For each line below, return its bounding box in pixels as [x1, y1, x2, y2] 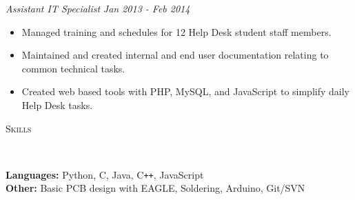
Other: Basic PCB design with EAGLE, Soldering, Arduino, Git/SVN [6, 181, 305, 195]
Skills [6, 121, 32, 135]
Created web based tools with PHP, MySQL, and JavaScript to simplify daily [21, 84, 349, 99]
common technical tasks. [21, 61, 125, 75]
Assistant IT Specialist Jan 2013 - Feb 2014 [6, 1, 190, 15]
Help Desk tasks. [21, 97, 93, 112]
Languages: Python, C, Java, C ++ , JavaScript [6, 167, 204, 181]
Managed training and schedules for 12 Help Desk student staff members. [21, 24, 332, 39]
